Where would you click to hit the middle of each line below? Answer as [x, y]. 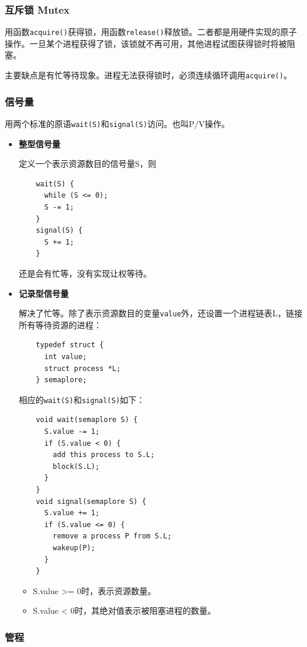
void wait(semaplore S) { [87, 420]
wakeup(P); [74, 548]
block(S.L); [76, 466]
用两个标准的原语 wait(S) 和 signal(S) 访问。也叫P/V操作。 [117, 123]
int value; [65, 356]
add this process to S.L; [104, 455]
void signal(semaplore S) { [91, 501]
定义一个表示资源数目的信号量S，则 [87, 164]
